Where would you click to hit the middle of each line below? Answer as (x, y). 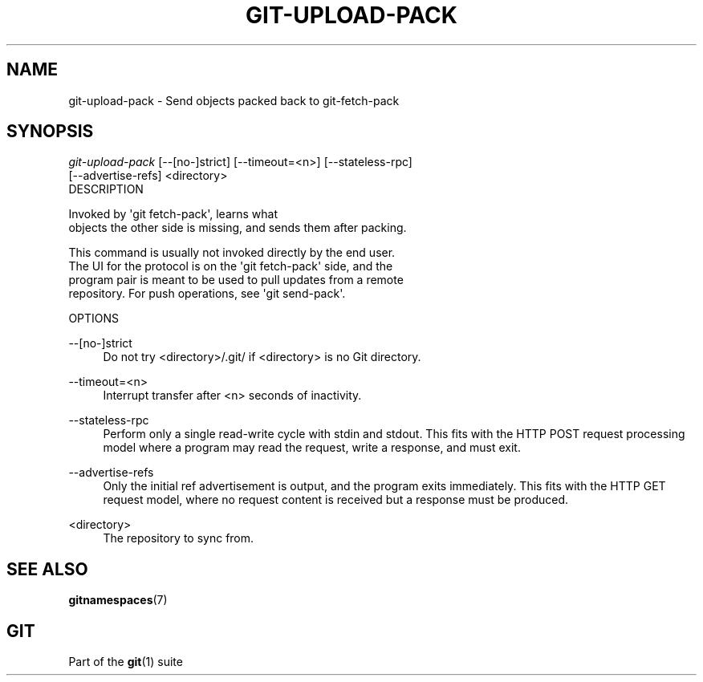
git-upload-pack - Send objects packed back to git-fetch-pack (234, 100)
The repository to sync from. (179, 538)
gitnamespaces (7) (118, 600)
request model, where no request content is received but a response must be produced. (336, 500)
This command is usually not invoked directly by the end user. (232, 253)
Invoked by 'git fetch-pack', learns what (173, 214)
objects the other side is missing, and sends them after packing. (238, 228)
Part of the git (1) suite (126, 662)
